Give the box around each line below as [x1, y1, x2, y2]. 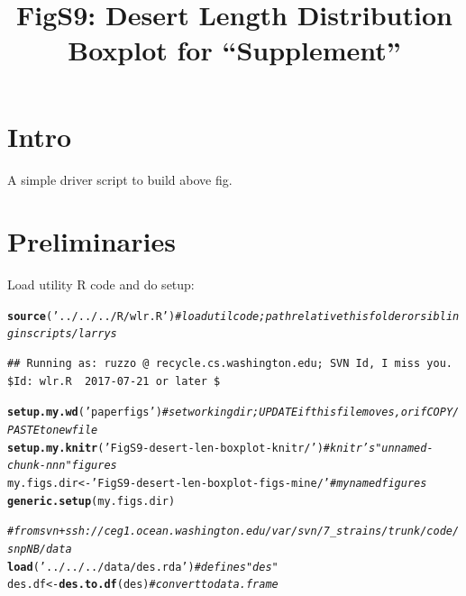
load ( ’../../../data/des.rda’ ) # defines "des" [7, 560, 279, 573]
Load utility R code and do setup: [7, 275, 195, 294]
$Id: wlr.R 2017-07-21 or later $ [7, 374, 221, 388]
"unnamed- [375, 441, 434, 454]
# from [7, 525, 40, 538]
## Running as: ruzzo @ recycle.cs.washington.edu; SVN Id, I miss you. [7, 357, 452, 371]
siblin [420, 309, 460, 323]
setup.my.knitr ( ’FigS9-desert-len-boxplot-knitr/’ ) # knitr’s [7, 441, 376, 454]
